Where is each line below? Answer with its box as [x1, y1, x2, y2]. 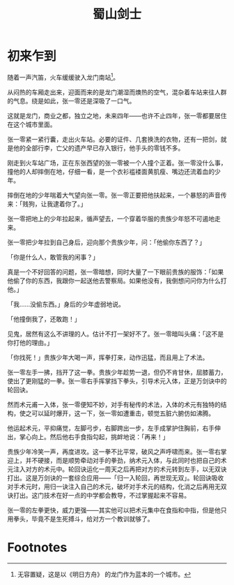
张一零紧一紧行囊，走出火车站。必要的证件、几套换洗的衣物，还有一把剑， [7, 135, 221, 143]
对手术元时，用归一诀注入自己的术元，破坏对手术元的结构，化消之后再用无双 [7, 482, 227, 491]
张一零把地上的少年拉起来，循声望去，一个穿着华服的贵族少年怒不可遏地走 [7, 214, 221, 223]
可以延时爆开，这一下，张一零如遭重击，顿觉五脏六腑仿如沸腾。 [31, 409, 214, 417]
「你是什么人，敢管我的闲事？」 [7, 253, 99, 261]
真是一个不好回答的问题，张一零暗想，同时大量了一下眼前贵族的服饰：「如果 [7, 267, 224, 276]
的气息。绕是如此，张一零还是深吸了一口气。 [7, 96, 136, 105]
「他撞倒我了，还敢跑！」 [7, 315, 81, 323]
